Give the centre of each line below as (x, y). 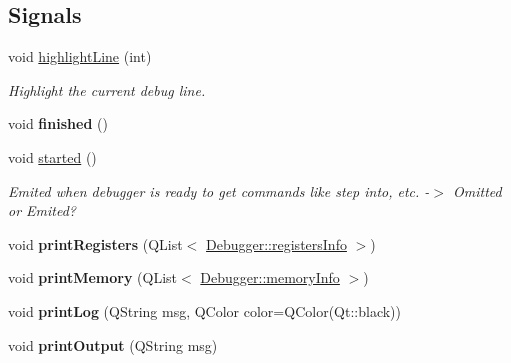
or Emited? (42, 210)
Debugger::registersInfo (276, 243)
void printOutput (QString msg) (113, 344)
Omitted (477, 190)
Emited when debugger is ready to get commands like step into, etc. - (219, 190)
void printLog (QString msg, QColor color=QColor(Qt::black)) (204, 310)
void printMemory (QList (93, 277)
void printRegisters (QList (95, 243)
